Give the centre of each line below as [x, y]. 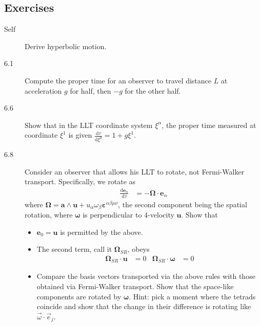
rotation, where [49, 215]
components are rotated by [79, 296]
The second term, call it [74, 249]
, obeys [138, 249]
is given [80, 135]
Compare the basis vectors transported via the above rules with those [146, 276]
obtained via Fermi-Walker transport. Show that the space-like [135, 286]
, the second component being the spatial [183, 204]
